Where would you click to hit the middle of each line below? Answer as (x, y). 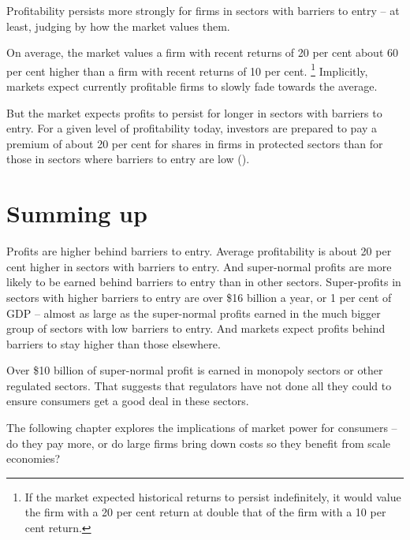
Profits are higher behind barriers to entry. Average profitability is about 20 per (199, 251)
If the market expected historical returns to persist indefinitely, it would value (213, 496)
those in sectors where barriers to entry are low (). (128, 159)
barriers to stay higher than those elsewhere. (114, 343)
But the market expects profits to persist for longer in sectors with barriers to (194, 112)
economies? (34, 458)
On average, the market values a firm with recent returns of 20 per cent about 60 (202, 52)
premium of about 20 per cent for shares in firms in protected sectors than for (195, 143)
